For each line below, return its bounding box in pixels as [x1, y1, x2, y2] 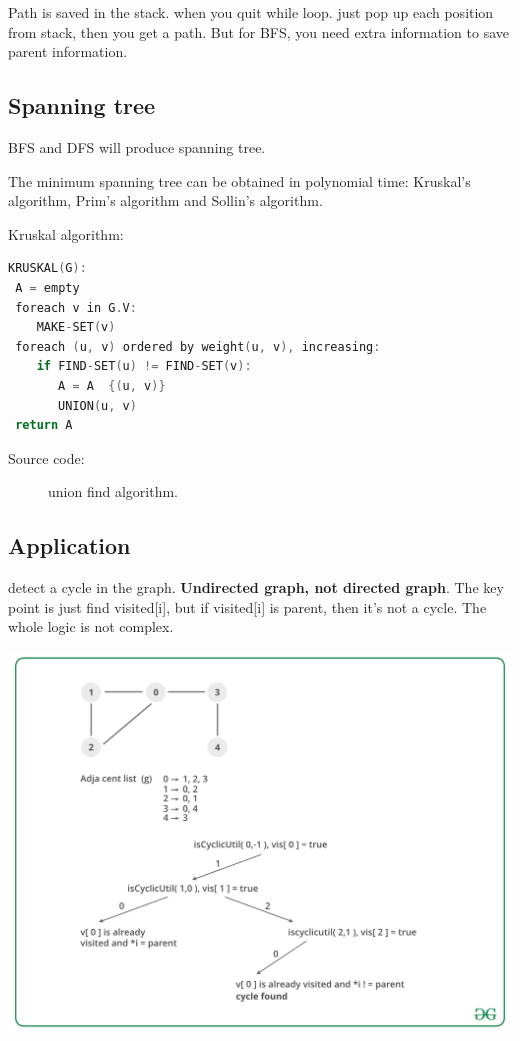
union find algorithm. [48, 481, 178, 502]
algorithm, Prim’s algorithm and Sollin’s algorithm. [8, 190, 323, 211]
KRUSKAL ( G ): [8, 261, 87, 276]
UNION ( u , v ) [58, 398, 137, 413]
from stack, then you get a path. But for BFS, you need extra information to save [8, 21, 510, 42]
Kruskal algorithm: [8, 223, 124, 244]
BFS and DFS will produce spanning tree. [8, 136, 266, 157]
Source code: [8, 447, 85, 468]
